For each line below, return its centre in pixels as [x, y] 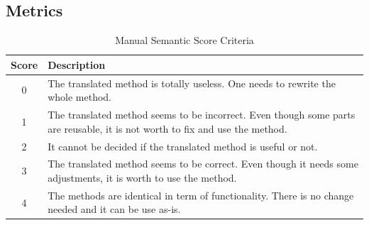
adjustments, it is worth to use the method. [142, 177]
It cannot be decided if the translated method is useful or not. [183, 146]
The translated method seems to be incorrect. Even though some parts [202, 115]
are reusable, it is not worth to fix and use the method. [167, 128]
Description [77, 64]
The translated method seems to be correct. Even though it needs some [203, 164]
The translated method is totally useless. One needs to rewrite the [192, 83]
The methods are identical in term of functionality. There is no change [201, 195]
